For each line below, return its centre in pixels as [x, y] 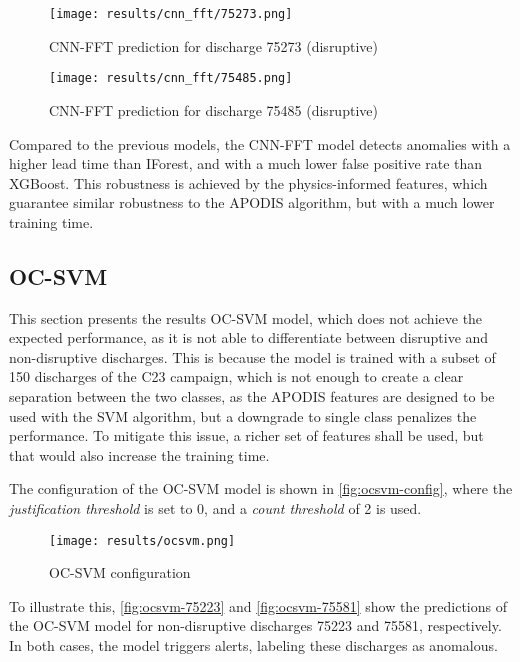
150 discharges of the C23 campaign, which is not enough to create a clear [236, 376]
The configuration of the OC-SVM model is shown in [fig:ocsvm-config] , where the [261, 488]
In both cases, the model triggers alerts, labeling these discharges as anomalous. [253, 645]
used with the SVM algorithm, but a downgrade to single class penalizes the [243, 415]
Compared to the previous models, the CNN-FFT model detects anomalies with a [260, 143]
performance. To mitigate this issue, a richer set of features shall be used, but [246, 435]
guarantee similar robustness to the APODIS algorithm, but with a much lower [252, 202]
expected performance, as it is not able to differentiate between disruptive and [249, 337]
